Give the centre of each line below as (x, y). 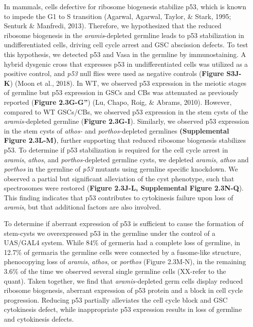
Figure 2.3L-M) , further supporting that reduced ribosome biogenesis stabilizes (125, 140)
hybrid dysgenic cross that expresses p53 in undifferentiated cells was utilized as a (126, 64)
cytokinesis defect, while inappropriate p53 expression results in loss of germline (123, 309)
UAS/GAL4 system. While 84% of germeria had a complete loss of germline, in (122, 242)
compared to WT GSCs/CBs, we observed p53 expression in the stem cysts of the (126, 111)
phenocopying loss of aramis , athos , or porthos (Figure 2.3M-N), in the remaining (125, 261)
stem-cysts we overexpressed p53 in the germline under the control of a (110, 233)
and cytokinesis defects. (39, 319)
